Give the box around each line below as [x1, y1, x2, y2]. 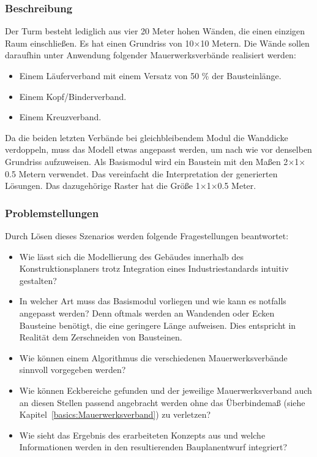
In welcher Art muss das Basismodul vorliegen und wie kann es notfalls [19, 294, 286, 307]
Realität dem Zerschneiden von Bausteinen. [19, 331, 182, 344]
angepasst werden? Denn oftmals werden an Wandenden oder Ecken [19, 306, 275, 319]
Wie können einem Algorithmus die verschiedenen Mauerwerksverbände [19, 351, 288, 364]
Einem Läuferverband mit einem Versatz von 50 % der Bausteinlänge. [19, 69, 282, 82]
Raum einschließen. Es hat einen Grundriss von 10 [5, 36, 194, 49]
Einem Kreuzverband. [19, 110, 102, 123]
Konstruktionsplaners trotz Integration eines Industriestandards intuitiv [19, 262, 289, 275]
